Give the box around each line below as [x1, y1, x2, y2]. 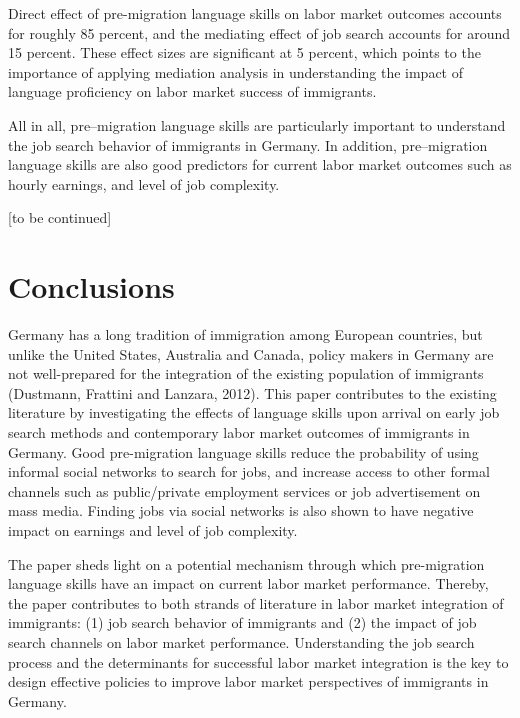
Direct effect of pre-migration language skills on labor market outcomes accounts [8, 3, 502, 23]
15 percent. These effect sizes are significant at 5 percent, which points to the [8, 42, 481, 63]
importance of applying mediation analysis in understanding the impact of [8, 61, 463, 82]
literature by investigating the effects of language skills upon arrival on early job [8, 402, 500, 423]
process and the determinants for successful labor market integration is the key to [8, 651, 509, 672]
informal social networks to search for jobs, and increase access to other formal [8, 461, 490, 482]
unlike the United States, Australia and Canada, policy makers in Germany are [8, 343, 494, 364]
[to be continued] [8, 207, 112, 228]
